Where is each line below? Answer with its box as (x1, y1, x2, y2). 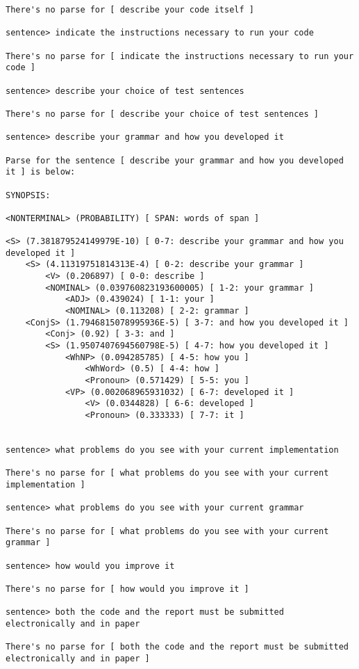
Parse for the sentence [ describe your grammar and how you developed (6, 155, 344, 166)
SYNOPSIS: (6, 190, 51, 200)
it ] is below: (6, 167, 76, 177)
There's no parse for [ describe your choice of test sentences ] (6, 108, 319, 119)
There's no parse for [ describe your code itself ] (6, 5, 254, 15)
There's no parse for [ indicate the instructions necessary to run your (6, 51, 354, 61)
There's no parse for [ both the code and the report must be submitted (6, 642, 349, 652)
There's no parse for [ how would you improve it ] (6, 583, 249, 594)
